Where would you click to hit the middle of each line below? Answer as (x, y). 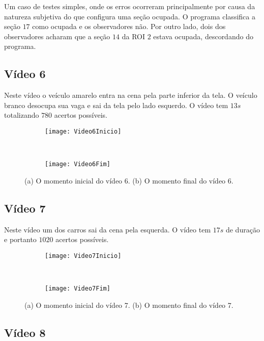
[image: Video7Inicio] (83, 256)
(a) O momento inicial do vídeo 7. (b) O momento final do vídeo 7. (129, 305)
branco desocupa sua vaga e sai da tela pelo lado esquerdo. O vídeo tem (116, 105)
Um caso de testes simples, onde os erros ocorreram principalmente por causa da (130, 6)
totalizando (22, 115)
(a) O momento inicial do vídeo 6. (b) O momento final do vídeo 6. (129, 180)
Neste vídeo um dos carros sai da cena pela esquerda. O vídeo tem (108, 229)
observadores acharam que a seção (57, 36)
